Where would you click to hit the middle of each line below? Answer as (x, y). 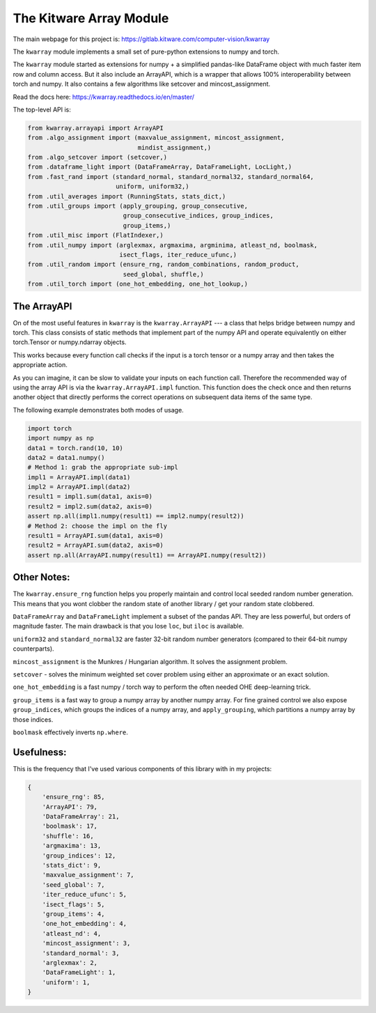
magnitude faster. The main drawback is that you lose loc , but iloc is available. (128, 626)
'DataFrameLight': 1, (79, 973)
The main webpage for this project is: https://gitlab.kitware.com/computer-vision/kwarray (141, 39)
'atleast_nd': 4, (72, 933)
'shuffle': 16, (68, 836)
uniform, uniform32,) (152, 187)
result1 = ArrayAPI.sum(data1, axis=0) (95, 536)
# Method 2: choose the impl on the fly (97, 526)
